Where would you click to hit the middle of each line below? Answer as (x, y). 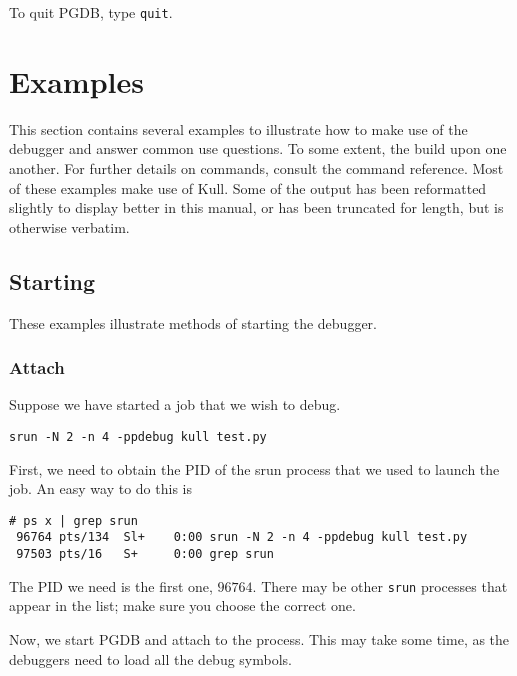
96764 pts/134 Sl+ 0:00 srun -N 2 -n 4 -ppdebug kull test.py (242, 537)
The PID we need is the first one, (111, 585)
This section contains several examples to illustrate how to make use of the (238, 128)
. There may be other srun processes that (380, 585)
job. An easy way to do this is (100, 488)
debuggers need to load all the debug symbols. (150, 658)
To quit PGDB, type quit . (91, 12)
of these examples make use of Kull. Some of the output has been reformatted (248, 187)
